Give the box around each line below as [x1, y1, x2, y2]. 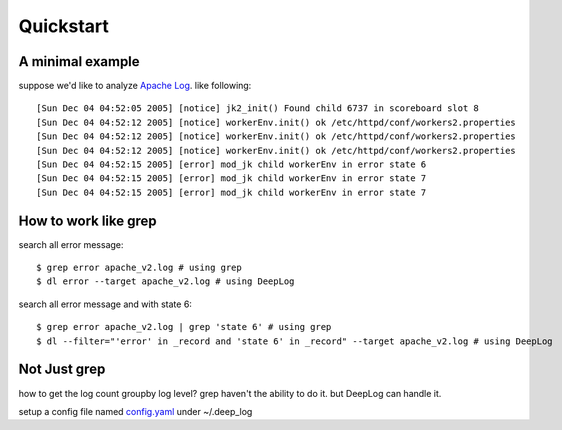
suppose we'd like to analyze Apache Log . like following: [18, 80, 252, 92]
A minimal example [18, 53, 140, 70]
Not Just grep [18, 361, 106, 378]
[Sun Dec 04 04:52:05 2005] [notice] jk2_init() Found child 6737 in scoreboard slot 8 [36, 103, 480, 114]
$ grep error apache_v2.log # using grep [36, 262, 242, 274]
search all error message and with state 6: [18, 298, 192, 310]
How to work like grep [18, 212, 157, 229]
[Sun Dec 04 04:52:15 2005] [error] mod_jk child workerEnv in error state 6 [36, 159, 427, 170]
